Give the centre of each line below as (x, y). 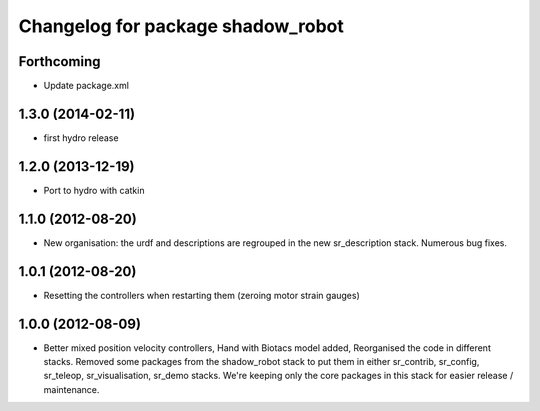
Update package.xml (86, 86)
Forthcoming (59, 61)
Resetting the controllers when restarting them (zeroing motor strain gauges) (201, 295)
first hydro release (81, 137)
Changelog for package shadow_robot (181, 26)
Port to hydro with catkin (94, 190)
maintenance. (71, 389)
